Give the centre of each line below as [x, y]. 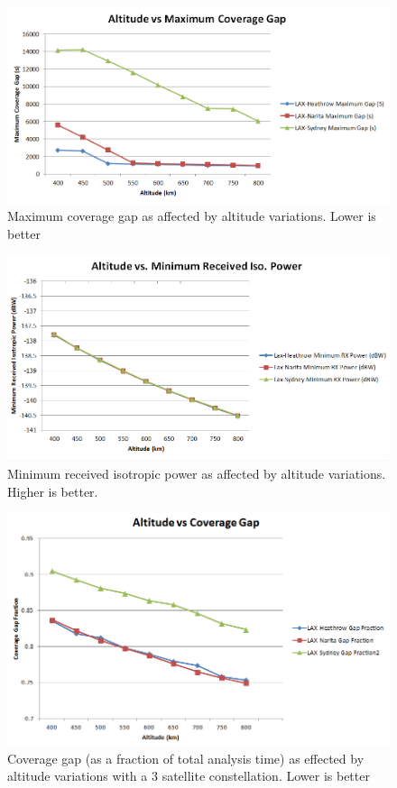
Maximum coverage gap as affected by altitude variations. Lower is [192, 216]
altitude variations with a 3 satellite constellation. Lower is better [189, 776]
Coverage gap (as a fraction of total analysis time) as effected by [186, 758]
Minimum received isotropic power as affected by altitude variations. [197, 474]
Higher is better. [53, 491]
